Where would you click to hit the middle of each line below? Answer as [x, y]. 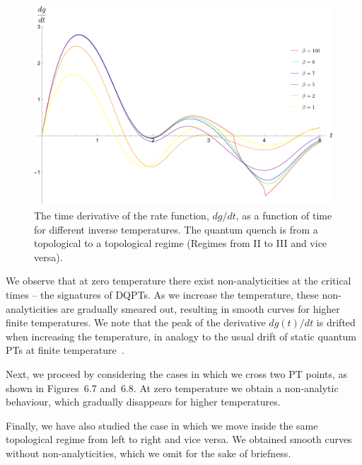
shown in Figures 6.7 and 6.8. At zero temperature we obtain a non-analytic [172, 387]
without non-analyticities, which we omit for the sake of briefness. [148, 453]
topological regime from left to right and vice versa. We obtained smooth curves [179, 439]
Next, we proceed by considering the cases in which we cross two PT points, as [176, 373]
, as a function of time [284, 215]
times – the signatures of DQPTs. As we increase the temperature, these [162, 294]
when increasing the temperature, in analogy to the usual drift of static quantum [181, 336]
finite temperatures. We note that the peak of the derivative [136, 322]
